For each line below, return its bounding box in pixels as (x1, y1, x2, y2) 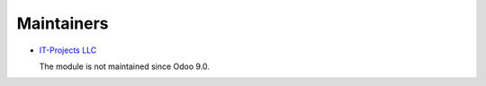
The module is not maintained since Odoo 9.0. (39, 61, 211, 72)
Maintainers (16, 13, 109, 33)
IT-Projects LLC (39, 45, 97, 56)
